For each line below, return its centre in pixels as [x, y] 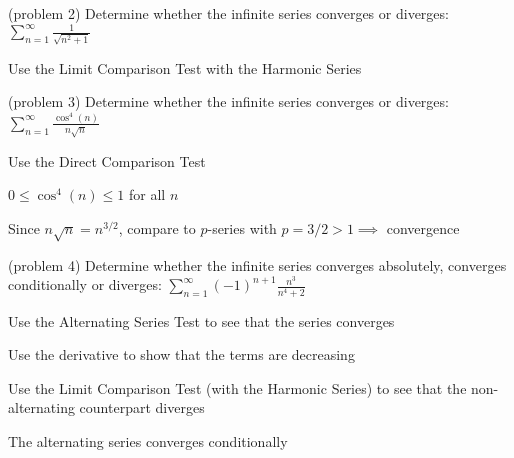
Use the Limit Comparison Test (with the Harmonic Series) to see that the [237, 387]
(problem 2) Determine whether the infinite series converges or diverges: [228, 13]
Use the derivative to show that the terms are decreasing [181, 354]
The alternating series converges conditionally [148, 440]
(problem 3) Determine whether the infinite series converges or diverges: [228, 101]
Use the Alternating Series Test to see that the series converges [201, 320]
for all [147, 194]
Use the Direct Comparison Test [107, 160]
